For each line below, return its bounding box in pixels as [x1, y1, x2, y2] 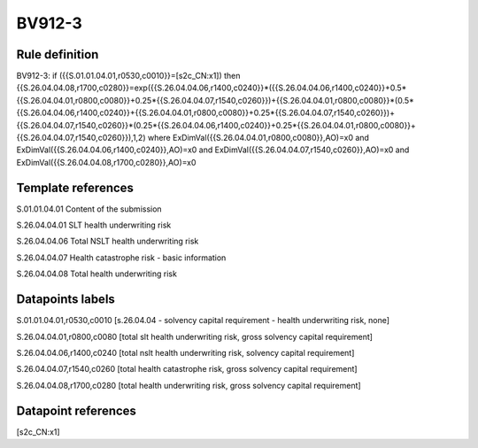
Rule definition [16, 47, 99, 62]
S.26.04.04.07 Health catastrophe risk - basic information [16, 252, 227, 263]
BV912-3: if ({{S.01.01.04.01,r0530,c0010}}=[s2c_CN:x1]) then [16, 71, 241, 81]
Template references [16, 180, 135, 195]
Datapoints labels [16, 292, 115, 307]
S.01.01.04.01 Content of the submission [16, 204, 163, 214]
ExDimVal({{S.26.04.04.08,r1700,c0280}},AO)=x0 [16, 157, 197, 167]
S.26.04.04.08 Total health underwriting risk [16, 268, 177, 279]
